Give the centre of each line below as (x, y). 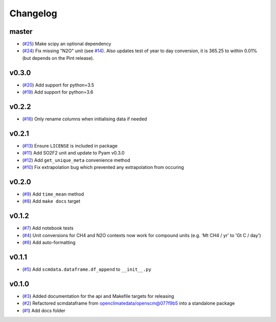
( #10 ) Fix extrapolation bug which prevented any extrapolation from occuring (103, 167)
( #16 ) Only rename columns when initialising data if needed (85, 119)
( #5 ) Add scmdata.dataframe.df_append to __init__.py (87, 269)
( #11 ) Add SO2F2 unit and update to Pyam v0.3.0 (73, 153)
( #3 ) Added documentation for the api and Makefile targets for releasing (98, 296)
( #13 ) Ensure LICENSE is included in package (70, 145)
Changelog (33, 13)
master (21, 31)
